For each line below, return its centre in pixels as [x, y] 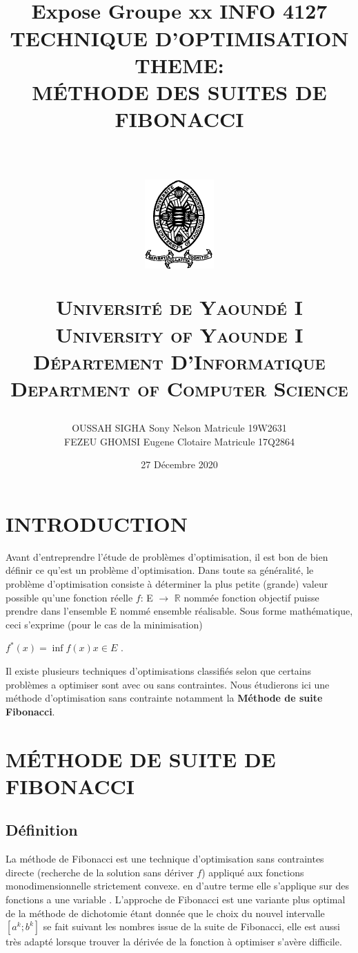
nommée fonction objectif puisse [251, 597]
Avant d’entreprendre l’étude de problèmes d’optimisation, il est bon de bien [167, 556]
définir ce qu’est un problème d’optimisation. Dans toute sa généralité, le [160, 570]
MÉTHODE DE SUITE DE [141, 759]
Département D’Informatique [179, 361]
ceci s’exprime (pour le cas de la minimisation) [104, 624]
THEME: [179, 65]
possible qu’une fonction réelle [69, 597]
